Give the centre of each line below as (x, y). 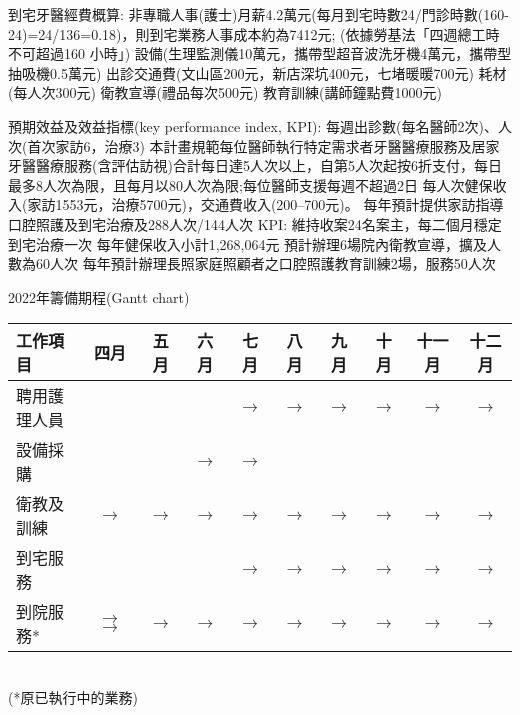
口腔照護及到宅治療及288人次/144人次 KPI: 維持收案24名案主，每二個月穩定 (255, 223)
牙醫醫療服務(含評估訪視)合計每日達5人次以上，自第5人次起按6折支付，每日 (255, 165)
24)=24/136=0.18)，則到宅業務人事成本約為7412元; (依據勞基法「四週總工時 (254, 33)
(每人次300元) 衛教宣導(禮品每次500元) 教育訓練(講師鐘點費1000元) (225, 92)
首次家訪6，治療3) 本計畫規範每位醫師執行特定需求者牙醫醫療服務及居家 (263, 145)
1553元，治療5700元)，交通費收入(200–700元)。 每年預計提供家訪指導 (279, 204)
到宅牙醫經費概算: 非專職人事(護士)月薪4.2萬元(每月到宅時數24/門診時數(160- (258, 14)
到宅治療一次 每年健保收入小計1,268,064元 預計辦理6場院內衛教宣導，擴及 (248, 243)
